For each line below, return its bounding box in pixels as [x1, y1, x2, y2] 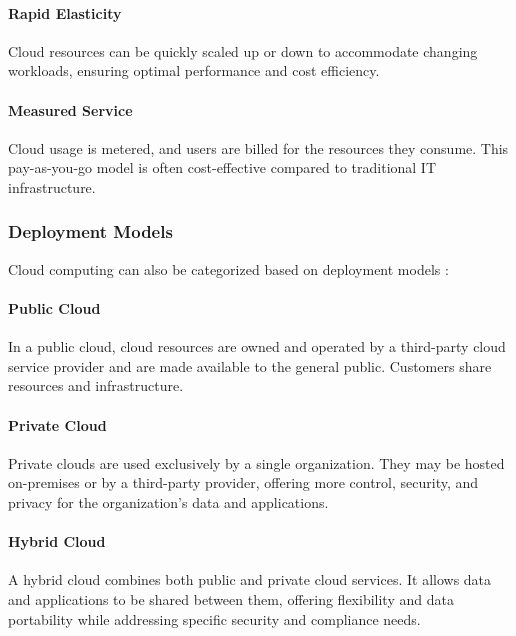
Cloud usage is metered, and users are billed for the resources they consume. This [8, 137, 509, 158]
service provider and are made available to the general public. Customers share [8, 355, 492, 376]
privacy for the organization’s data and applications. [8, 491, 329, 512]
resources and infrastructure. [8, 375, 184, 396]
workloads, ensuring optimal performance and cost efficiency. [8, 60, 380, 81]
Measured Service [8, 99, 133, 120]
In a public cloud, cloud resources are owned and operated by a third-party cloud [8, 336, 506, 357]
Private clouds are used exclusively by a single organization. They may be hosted [8, 452, 505, 473]
